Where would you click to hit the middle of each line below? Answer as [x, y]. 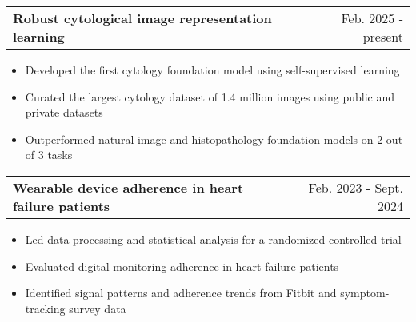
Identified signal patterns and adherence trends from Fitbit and [181, 293]
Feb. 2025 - [372, 18]
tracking [45, 308]
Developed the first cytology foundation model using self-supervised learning [212, 70]
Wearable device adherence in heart [128, 187]
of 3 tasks [49, 155]
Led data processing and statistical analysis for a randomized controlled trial [213, 239]
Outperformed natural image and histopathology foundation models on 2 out [214, 139]
